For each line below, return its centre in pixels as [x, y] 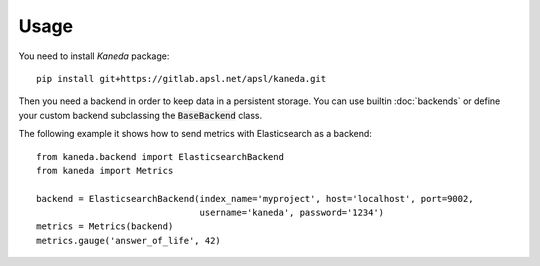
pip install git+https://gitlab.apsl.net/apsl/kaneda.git [181, 78]
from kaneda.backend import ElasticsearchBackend [160, 156]
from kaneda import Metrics [105, 170]
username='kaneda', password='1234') [292, 213]
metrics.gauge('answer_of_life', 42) [129, 240]
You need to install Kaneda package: [94, 56]
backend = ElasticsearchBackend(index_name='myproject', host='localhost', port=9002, [255, 198]
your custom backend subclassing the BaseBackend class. [140, 115]
